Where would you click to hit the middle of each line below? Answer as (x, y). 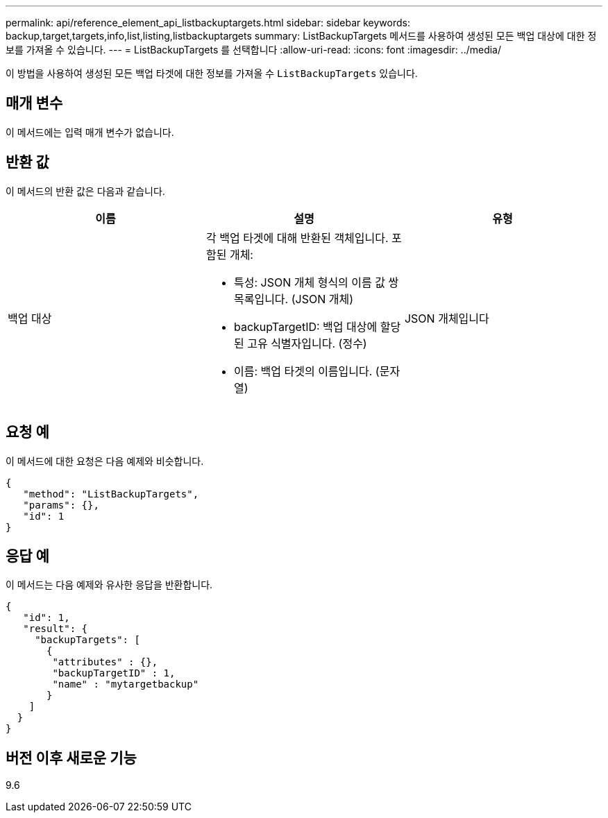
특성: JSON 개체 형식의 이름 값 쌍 (316, 282)
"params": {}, (61, 505)
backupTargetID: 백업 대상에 (305, 326)
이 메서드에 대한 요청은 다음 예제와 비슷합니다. (105, 461)
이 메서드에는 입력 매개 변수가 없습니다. (90, 132)
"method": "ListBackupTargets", (111, 494)
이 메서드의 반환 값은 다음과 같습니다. (85, 191)
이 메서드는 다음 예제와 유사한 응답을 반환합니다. (109, 585)
